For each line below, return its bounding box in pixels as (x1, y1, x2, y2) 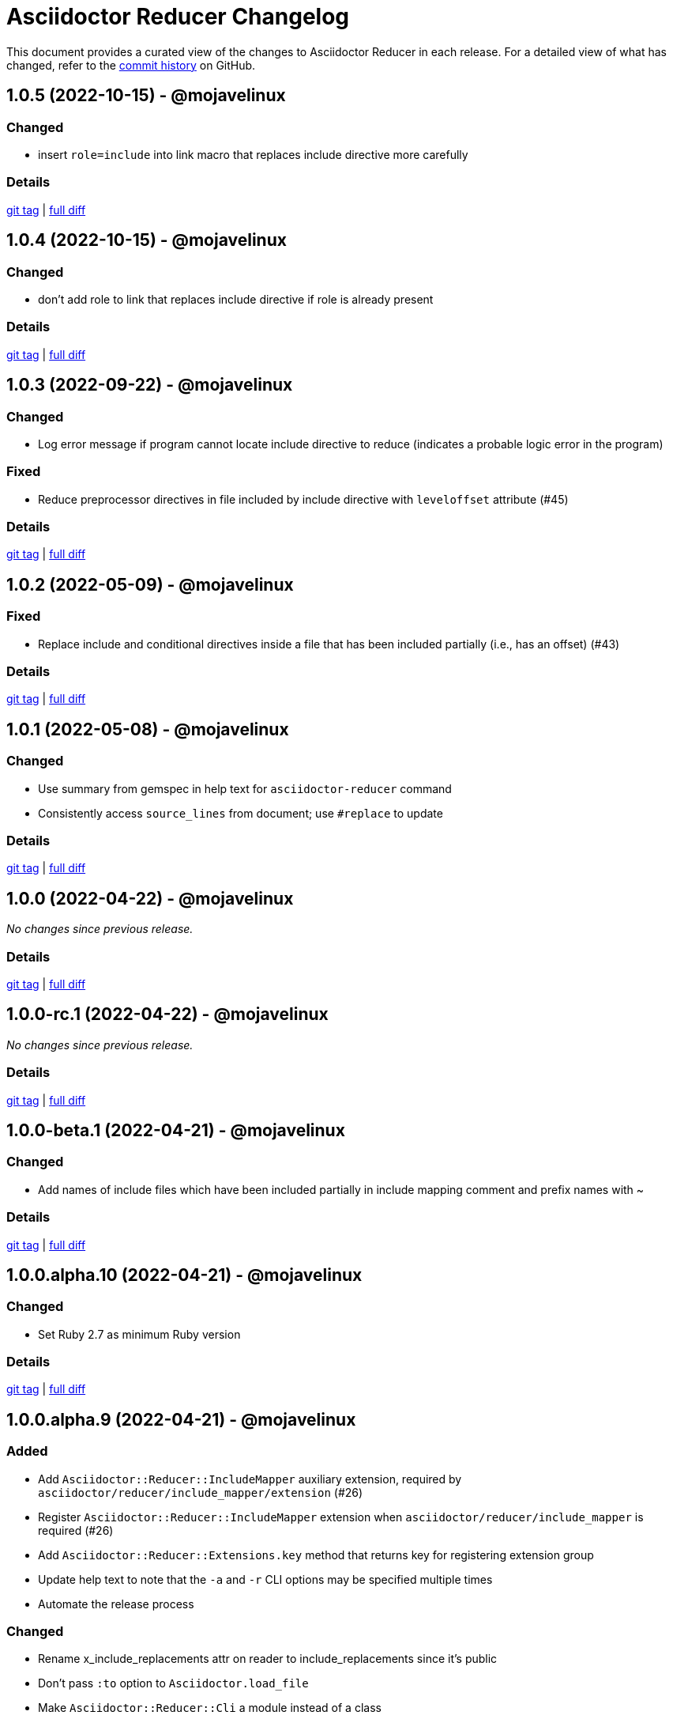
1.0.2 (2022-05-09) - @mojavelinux (6, 574, 294, 595)
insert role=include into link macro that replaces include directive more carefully (38, 147, 468, 161)
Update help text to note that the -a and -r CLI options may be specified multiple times (38, 1572, 493, 1586)
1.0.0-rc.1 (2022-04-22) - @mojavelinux (6, 1004, 329, 1025)
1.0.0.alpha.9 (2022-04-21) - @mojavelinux (6, 1409, 356, 1430)
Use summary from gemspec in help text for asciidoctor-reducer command (38, 781, 452, 795)
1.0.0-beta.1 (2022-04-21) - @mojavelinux (6, 1120, 345, 1140)
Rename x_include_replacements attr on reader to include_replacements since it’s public (38, 1652, 498, 1666)
